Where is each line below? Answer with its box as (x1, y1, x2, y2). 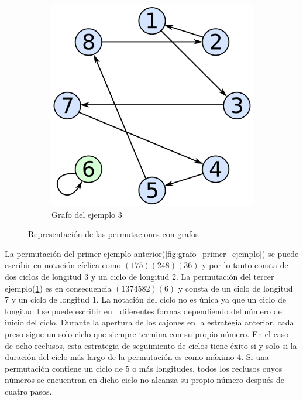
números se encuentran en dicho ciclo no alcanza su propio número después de (5, 373, 285, 386)
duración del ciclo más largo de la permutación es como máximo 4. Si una (5, 351, 269, 363)
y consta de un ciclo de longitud (178, 282, 293, 294)
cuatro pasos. (5, 385, 52, 397)
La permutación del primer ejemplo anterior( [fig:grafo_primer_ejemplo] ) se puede (5, 247, 299, 259)
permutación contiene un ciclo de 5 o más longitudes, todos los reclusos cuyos (5, 362, 283, 374)
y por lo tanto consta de (202, 259, 288, 271)
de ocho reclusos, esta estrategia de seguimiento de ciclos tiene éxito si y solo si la (5, 339, 297, 351)
